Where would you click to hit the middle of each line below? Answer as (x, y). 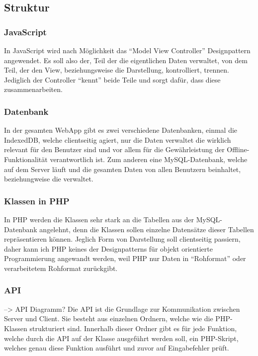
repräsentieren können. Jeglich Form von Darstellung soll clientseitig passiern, (122, 239)
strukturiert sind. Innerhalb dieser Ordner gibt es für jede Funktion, (133, 328)
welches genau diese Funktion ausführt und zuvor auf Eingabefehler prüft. (117, 348)
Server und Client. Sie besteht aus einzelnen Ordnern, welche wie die (109, 318)
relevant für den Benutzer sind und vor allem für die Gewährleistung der (114, 149)
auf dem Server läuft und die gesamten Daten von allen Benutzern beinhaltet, (123, 169)
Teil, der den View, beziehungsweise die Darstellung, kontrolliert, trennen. (117, 70)
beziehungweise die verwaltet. (49, 179)
